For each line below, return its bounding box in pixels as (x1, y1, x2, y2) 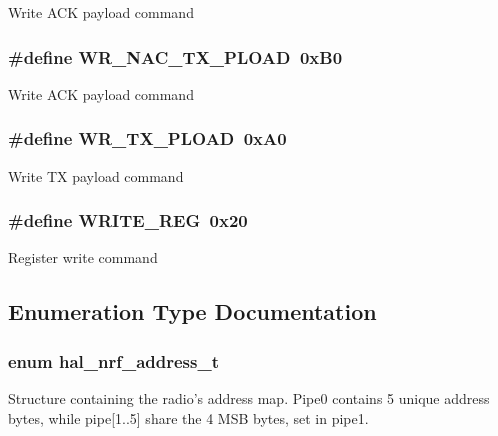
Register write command (8, 247, 158, 268)
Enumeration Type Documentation (8, 296, 377, 327)
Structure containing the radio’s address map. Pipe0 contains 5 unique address (8, 388, 490, 409)
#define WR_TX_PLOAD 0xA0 (8, 126, 287, 151)
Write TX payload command (8, 165, 184, 186)
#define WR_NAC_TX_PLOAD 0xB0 (8, 44, 343, 69)
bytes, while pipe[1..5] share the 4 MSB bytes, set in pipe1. (8, 407, 369, 428)
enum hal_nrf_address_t (8, 348, 219, 373)
